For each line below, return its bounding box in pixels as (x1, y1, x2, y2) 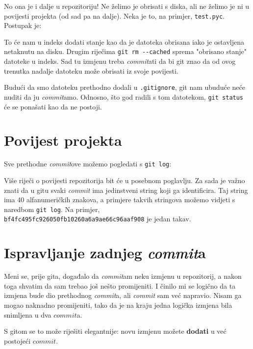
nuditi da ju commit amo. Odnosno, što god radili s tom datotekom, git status (4, 91, 244, 102)
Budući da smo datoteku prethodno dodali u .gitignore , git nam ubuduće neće (4, 82, 245, 92)
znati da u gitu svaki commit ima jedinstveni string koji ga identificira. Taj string (4, 185, 248, 195)
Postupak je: (4, 20, 42, 30)
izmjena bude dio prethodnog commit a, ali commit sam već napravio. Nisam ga (4, 290, 242, 300)
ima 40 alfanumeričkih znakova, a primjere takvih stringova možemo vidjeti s (4, 194, 235, 205)
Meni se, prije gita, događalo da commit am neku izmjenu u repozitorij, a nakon (4, 271, 242, 281)
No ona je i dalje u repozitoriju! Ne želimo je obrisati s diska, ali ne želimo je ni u (4, 1, 250, 11)
